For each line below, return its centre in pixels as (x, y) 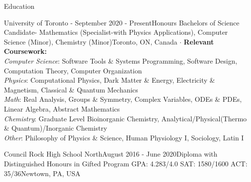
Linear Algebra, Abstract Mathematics (62, 108)
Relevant (199, 41)
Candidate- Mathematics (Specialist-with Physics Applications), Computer (116, 32)
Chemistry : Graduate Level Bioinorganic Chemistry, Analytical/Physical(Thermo (125, 118)
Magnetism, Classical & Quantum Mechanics (71, 89)
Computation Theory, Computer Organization (73, 70)
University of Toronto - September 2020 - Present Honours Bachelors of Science (122, 22)
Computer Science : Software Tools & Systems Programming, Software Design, (121, 60)
